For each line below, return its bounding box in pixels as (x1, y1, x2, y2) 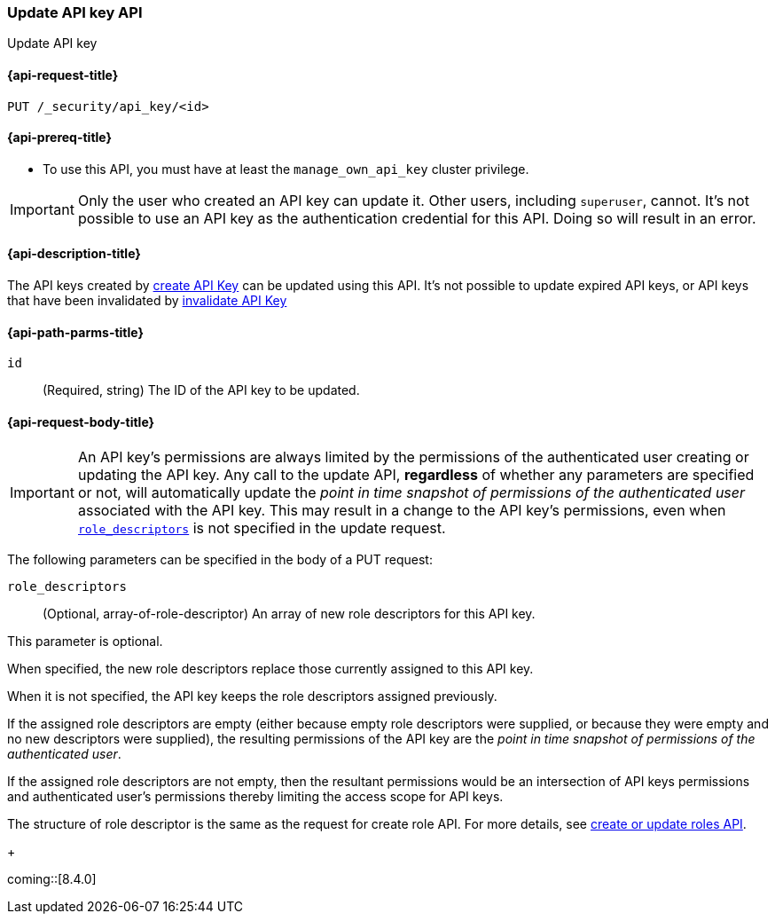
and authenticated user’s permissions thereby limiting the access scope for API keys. (7, 789, 504, 805)
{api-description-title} (7, 246, 141, 262)
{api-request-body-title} (7, 413, 155, 429)
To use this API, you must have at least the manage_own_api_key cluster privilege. (43, 161, 529, 177)
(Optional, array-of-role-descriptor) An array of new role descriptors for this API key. (43, 606, 536, 622)
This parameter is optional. (7, 634, 163, 649)
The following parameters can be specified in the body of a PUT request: (7, 552, 433, 568)
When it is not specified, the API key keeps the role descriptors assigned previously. (7, 689, 497, 705)
